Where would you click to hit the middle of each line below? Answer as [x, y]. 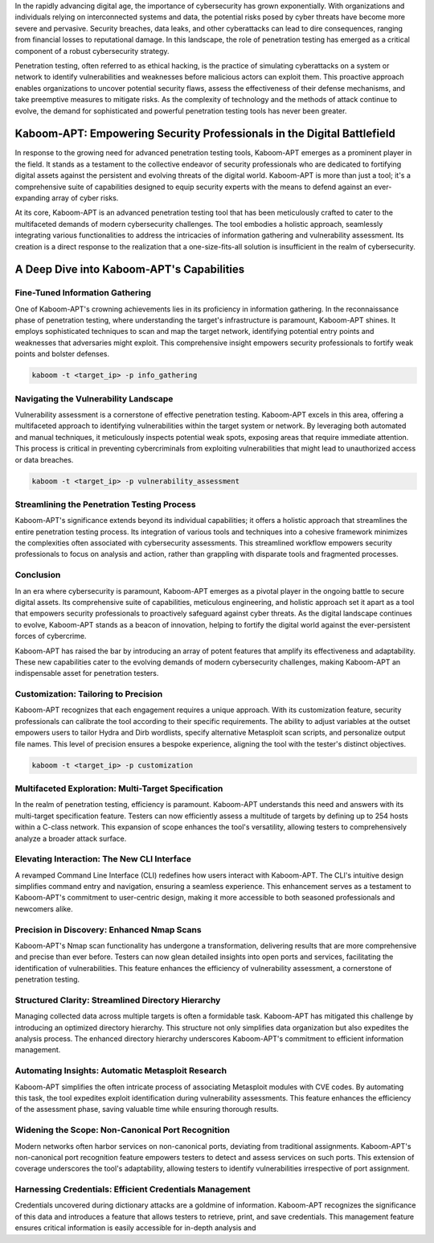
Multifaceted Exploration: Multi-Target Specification [119, 788]
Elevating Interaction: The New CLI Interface [103, 859]
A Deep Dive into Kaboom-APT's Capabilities [130, 270]
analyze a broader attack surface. [71, 838]
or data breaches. [44, 459]
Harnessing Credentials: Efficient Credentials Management [133, 1189]
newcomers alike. [44, 908]
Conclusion [38, 575]
